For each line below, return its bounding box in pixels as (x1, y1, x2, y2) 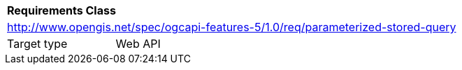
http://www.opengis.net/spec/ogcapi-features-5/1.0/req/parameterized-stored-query (7, 20, 456, 34)
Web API (115, 37, 161, 51)
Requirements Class (7, 3, 116, 17)
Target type (7, 37, 68, 51)
